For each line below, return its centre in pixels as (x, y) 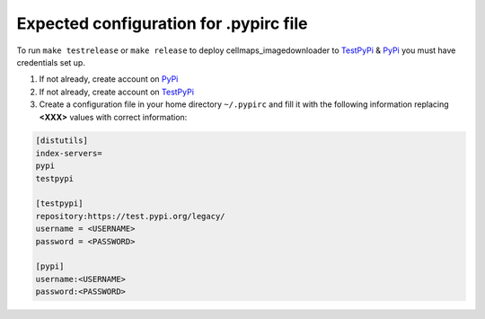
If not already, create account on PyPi (109, 79)
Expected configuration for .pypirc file (162, 23)
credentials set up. (51, 62)
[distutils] (62, 141)
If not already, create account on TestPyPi (117, 92)
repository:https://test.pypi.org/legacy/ (130, 216)
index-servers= (69, 153)
